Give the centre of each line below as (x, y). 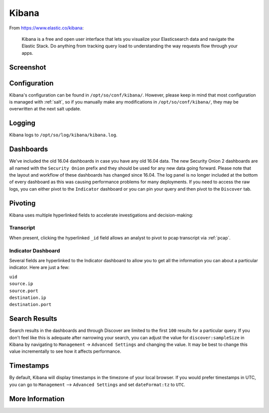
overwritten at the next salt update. (45, 109)
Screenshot (28, 67)
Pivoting (22, 203)
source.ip (21, 284)
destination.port (30, 305)
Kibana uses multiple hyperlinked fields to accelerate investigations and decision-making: (101, 215)
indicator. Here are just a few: (39, 267)
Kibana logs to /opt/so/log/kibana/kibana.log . (63, 135)
